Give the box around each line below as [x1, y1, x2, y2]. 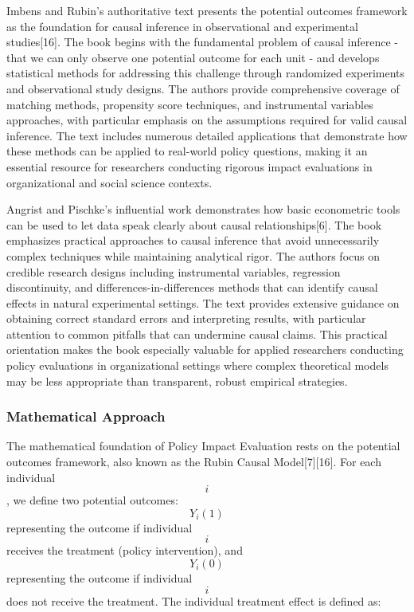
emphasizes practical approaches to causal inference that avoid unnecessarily [6, 232, 380, 249]
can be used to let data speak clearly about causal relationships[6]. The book [6, 216, 382, 233]
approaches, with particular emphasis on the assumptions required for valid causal [6, 112, 408, 128]
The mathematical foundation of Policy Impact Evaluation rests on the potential [6, 437, 400, 454]
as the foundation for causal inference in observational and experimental [6, 18, 358, 34]
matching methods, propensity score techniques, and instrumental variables [6, 96, 373, 112]
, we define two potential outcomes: [6, 492, 178, 508]
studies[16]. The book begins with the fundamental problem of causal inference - [6, 33, 398, 50]
